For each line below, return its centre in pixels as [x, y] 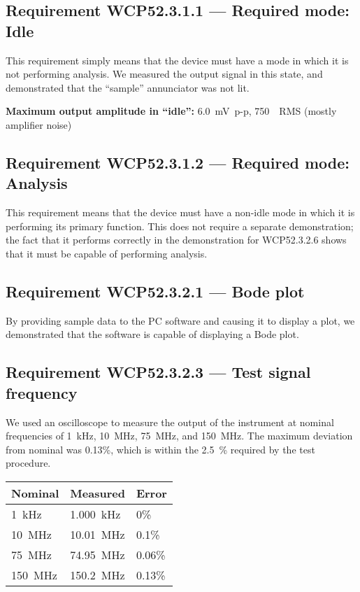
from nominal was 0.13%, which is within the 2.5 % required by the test [160, 449]
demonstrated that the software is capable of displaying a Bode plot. [152, 334]
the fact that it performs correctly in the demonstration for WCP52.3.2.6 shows [176, 240]
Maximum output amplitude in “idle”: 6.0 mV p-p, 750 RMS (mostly [171, 111]
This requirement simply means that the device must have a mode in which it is [177, 60]
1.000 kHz [95, 514]
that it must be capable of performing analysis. [107, 253]
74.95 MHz [98, 554]
